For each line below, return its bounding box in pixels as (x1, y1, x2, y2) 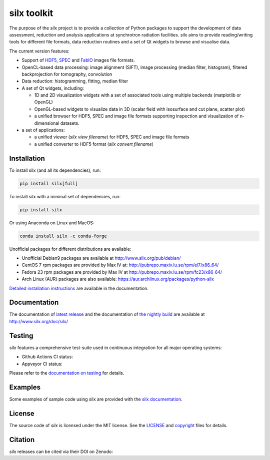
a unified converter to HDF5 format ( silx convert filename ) (34, 141, 153, 147)
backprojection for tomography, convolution (21, 71, 112, 77)
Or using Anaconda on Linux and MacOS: (9, 220, 94, 226)
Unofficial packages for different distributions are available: (9, 246, 131, 252)
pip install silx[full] (19, 180, 78, 186)
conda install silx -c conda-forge (19, 233, 107, 239)
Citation (9, 435, 35, 444)
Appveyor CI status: (21, 361, 62, 367)
